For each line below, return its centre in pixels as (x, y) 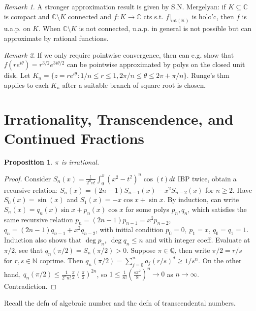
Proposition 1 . (28, 161)
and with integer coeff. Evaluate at (198, 240)
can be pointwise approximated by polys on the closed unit (156, 64)
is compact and (27, 16)
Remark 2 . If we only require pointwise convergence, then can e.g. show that (119, 54)
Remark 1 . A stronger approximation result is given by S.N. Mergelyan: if (115, 6)
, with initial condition (129, 229)
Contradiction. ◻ (30, 286)
